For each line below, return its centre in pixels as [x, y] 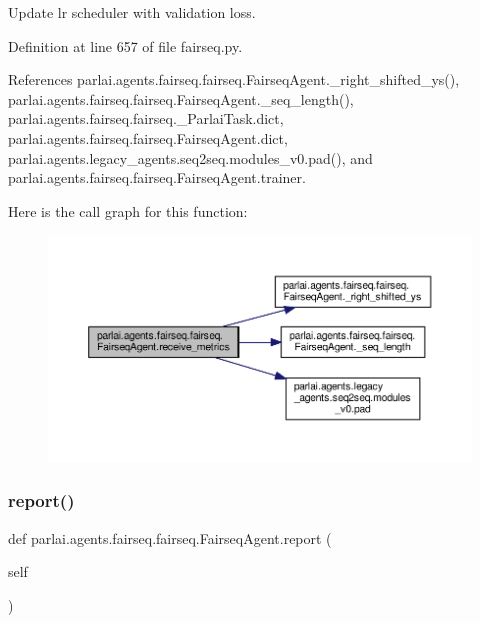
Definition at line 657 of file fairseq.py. [125, 45]
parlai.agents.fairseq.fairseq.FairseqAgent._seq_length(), [181, 98]
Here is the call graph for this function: [128, 210]
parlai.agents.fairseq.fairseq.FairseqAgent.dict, [148, 137]
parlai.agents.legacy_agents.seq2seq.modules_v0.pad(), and [190, 157]
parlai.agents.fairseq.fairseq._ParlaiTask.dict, [146, 118]
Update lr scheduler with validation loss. [132, 12]
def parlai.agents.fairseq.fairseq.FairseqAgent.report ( [170, 537]
